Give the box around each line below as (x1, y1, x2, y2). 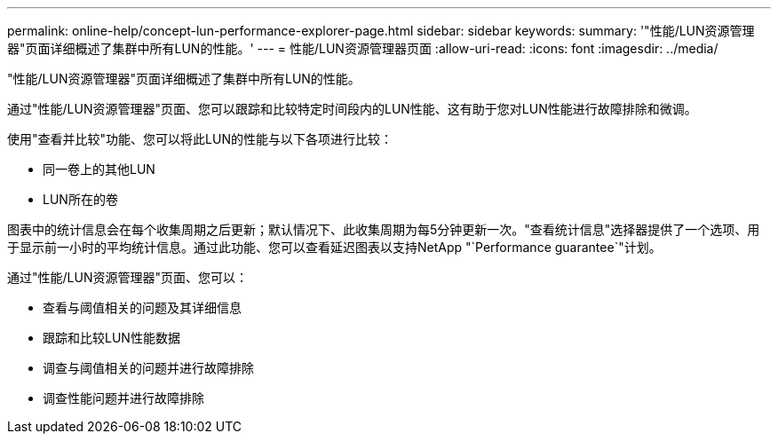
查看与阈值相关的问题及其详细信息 (43, 300, 242, 315)
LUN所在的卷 (43, 192, 118, 207)
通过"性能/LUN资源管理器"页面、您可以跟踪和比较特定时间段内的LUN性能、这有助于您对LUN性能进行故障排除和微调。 (7, 101, 697, 116)
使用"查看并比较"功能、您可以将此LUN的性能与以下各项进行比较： (7, 131, 393, 146)
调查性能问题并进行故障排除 (43, 390, 204, 406)
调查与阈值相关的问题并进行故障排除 (43, 360, 254, 375)
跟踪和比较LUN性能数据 (43, 330, 180, 345)
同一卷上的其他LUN (43, 161, 155, 177)
